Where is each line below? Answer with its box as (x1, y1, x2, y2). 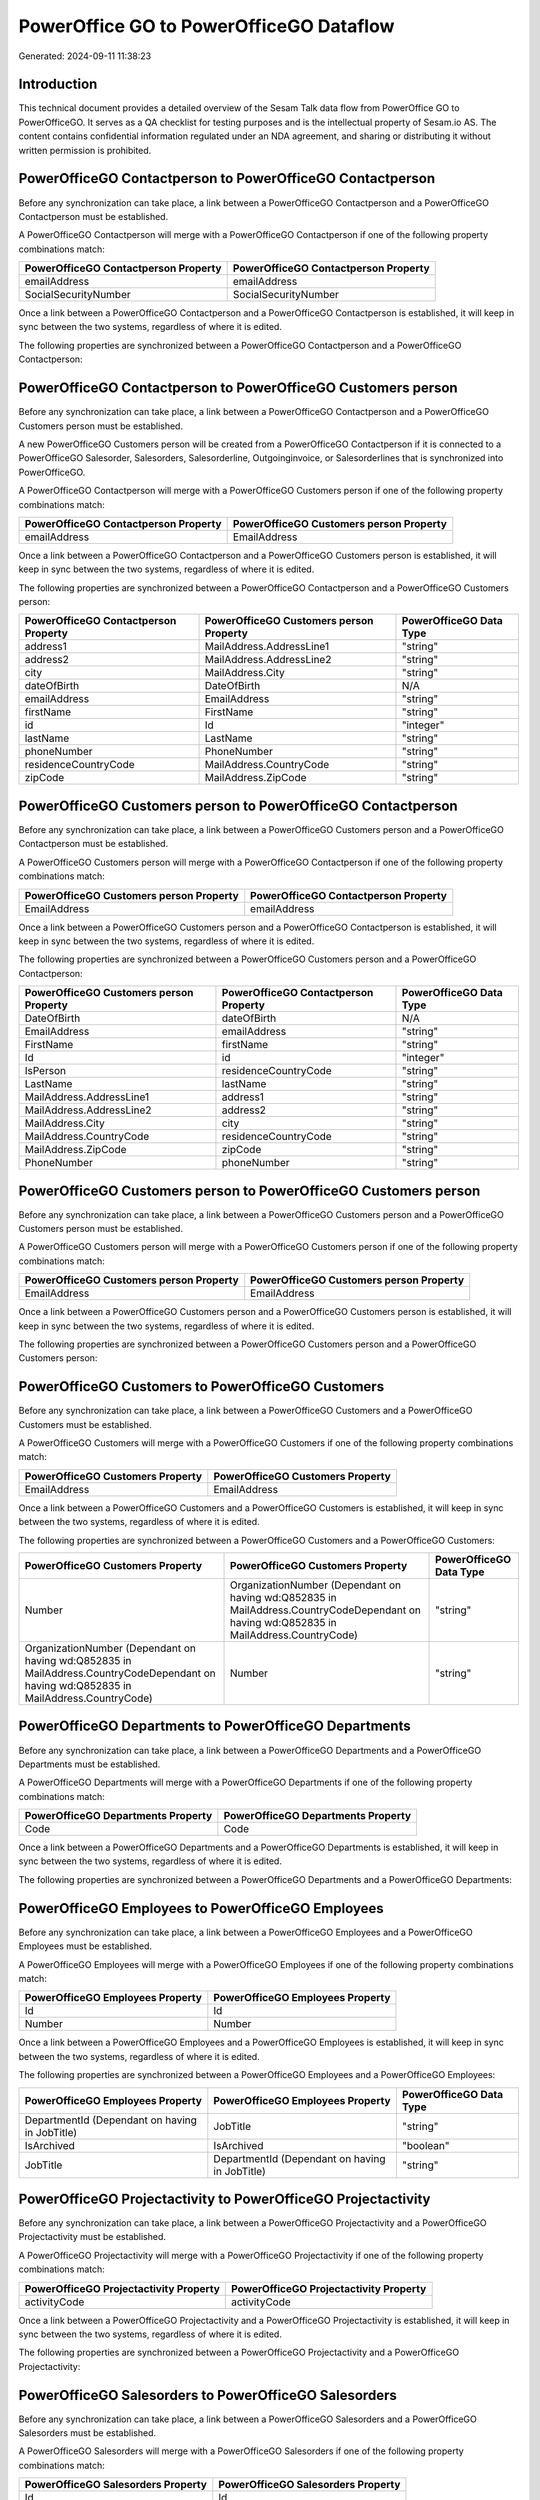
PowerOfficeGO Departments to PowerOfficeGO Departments (18, 1718, 411, 1735)
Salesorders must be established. (18, 2427, 157, 2439)
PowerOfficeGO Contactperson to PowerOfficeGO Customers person (18, 380, 459, 397)
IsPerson (24, 1064, 67, 1078)
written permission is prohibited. (18, 144, 152, 156)
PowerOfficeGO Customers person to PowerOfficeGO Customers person (18, 1182, 481, 1199)
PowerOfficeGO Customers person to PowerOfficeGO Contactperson (18, 797, 459, 814)
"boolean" (401, 2138, 450, 2152)
